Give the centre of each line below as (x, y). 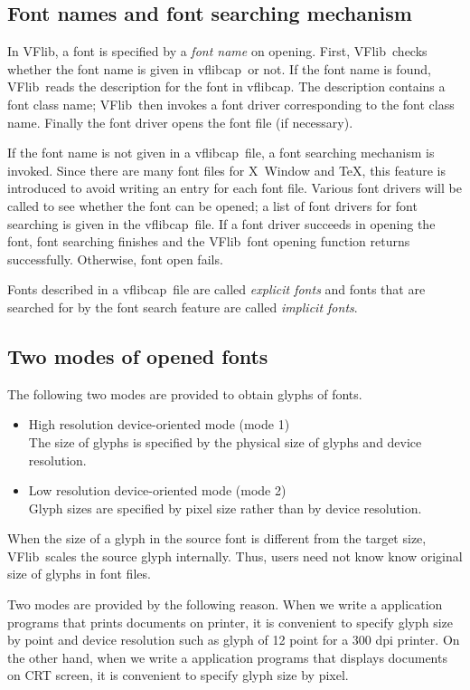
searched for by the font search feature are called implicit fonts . (183, 307)
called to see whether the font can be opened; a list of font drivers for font (212, 205)
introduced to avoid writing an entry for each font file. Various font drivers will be (235, 188)
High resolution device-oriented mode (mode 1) (159, 424)
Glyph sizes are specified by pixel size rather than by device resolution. (225, 508)
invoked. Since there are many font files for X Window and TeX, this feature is (226, 170)
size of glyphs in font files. (79, 574)
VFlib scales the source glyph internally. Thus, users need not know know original (235, 556)
